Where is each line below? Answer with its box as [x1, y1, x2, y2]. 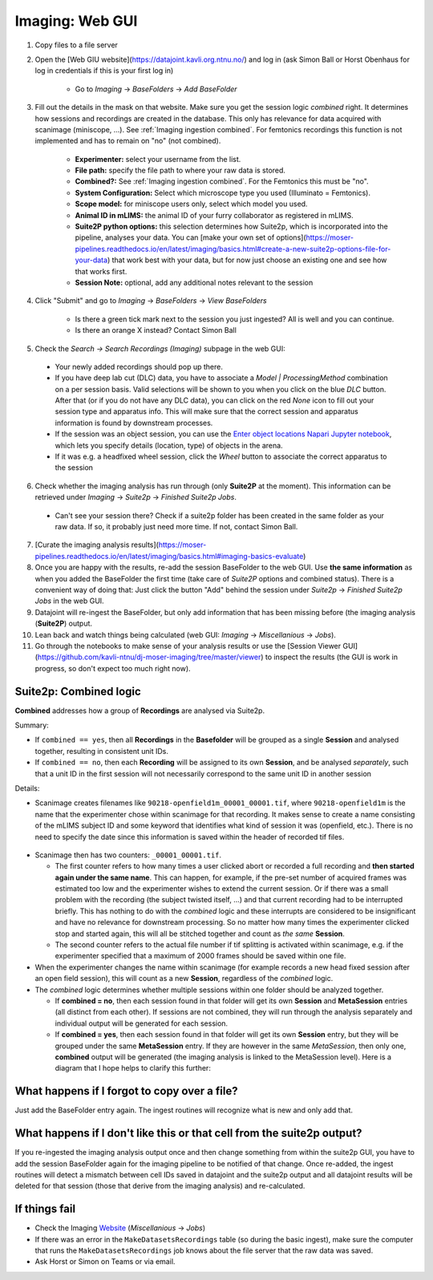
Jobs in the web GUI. [34, 596, 104, 606]
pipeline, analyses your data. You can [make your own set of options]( [75, 233, 306, 242]
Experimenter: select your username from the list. [75, 154, 241, 164]
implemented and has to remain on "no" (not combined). [34, 136, 221, 146]
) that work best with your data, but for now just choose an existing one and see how [107, 255, 387, 265]
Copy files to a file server [34, 40, 118, 50]
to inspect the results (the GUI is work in [265, 652, 399, 662]
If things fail [14, 1202, 76, 1216]
